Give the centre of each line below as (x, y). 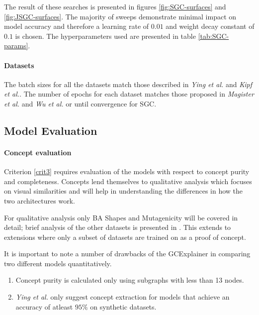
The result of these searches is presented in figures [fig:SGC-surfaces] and (115, 6)
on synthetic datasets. (123, 306)
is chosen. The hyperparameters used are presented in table (105, 36)
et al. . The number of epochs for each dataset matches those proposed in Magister (129, 94)
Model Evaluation (51, 130)
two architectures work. (40, 200)
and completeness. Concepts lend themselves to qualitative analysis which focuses (128, 181)
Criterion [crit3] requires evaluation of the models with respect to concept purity (127, 171)
